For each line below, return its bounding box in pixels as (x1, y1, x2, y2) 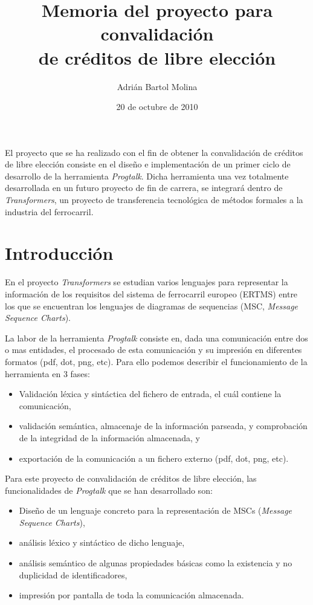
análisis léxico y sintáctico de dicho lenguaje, (19, 536, 185, 549)
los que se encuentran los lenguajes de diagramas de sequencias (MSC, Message (5, 299, 298, 312)
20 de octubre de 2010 (116, 100, 198, 113)
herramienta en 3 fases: (5, 367, 90, 380)
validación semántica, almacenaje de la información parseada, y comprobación (19, 419, 308, 432)
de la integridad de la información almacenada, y (19, 431, 200, 444)
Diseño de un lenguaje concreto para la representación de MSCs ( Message (19, 504, 292, 517)
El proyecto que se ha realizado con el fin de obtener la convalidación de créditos (5, 146, 303, 158)
